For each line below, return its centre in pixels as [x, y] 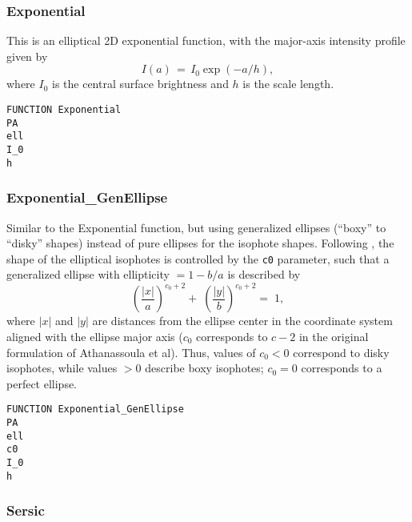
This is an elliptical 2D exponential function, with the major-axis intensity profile [206, 40]
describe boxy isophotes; [204, 368]
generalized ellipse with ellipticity [88, 274]
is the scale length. [288, 84]
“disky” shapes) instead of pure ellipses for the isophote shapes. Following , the [200, 243]
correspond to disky [341, 352]
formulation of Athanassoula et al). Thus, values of [131, 352]
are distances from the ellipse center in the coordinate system [242, 321]
